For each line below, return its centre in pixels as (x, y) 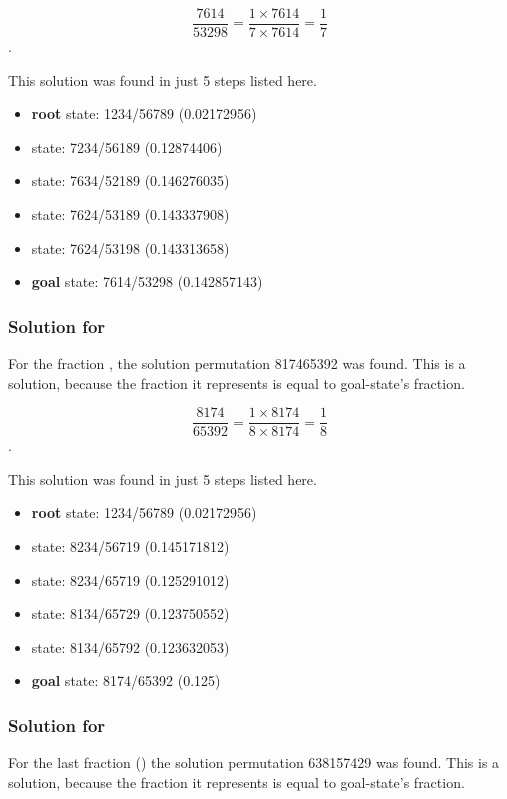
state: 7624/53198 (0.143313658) (130, 247)
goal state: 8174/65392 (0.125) (126, 680)
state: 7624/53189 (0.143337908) (130, 214)
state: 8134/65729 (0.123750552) (130, 613)
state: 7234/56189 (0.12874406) (127, 146)
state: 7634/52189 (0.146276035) (130, 180)
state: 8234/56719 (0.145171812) (130, 546)
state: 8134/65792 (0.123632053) (130, 646)
